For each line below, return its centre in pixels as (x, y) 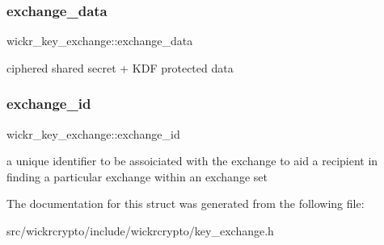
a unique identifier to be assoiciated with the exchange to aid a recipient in (192, 161)
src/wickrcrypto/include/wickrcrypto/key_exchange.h (140, 230)
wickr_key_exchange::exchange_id (93, 133)
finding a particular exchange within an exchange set (137, 176)
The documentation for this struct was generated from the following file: (186, 203)
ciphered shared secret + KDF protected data (120, 67)
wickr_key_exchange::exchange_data (100, 41)
